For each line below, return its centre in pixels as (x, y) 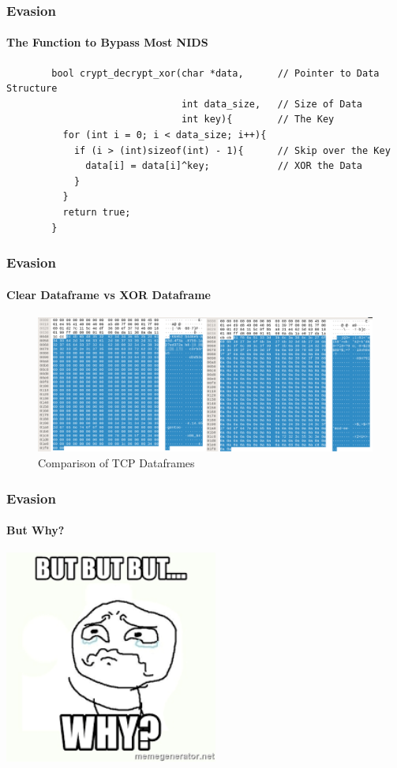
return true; (97, 212)
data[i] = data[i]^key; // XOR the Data (224, 166)
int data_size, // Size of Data (272, 104)
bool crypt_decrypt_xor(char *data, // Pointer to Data (215, 73)
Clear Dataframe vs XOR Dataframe (109, 294)
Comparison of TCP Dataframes (116, 463)
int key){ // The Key (258, 120)
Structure (32, 89)
